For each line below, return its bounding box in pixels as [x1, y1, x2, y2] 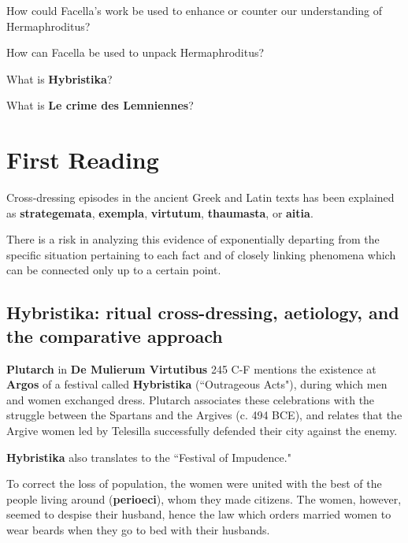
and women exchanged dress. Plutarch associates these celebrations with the [6, 391, 375, 407]
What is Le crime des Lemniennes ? [6, 97, 194, 113]
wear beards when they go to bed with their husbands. [6, 522, 270, 537]
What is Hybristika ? [6, 70, 113, 87]
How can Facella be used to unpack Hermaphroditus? [6, 44, 265, 61]
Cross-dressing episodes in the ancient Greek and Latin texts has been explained [6, 189, 395, 206]
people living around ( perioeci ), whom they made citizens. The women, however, [6, 490, 402, 507]
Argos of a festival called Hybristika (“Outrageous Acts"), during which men [6, 376, 388, 392]
